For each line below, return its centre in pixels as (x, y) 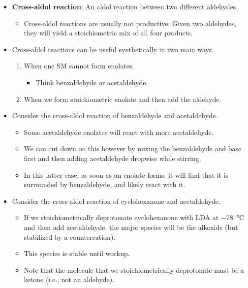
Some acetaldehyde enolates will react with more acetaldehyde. (119, 132)
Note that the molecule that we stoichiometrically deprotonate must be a (134, 270)
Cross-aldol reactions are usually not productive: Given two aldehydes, (130, 23)
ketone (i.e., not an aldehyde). (69, 279)
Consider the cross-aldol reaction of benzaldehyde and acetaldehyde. (115, 115)
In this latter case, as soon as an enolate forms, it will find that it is (126, 175)
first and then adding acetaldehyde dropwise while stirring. (112, 158)
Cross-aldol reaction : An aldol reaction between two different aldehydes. (125, 6)
